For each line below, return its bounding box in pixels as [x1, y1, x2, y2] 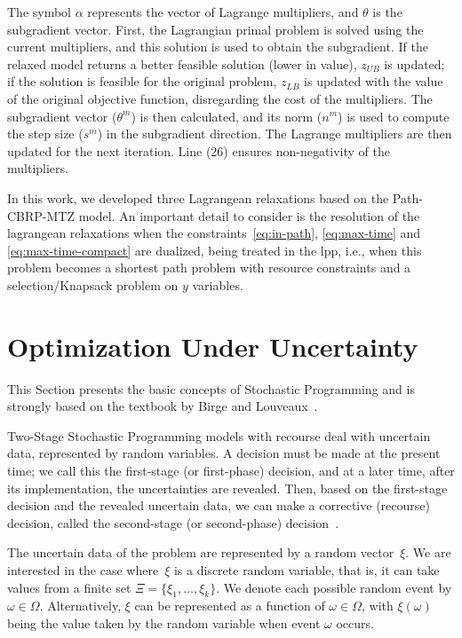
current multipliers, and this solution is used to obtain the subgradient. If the [7, 37, 428, 56]
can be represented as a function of [134, 596, 325, 615]
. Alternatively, [39, 596, 122, 615]
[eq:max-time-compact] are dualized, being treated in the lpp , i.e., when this [7, 240, 422, 259]
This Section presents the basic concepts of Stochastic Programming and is [7, 379, 415, 398]
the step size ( [7, 124, 84, 143]
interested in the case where [7, 560, 159, 579]
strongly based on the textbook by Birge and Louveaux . [7, 397, 318, 415]
